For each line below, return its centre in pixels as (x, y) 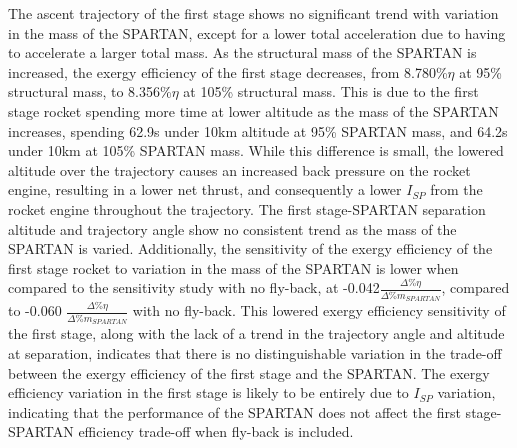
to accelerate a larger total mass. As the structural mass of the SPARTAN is (242, 52)
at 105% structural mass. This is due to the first (331, 91)
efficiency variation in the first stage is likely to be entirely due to (208, 392)
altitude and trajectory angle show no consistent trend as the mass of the (232, 228)
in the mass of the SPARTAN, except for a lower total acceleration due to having (257, 32)
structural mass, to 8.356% (90, 91)
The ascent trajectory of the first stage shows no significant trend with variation (253, 13)
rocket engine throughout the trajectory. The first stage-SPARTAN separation (247, 208)
